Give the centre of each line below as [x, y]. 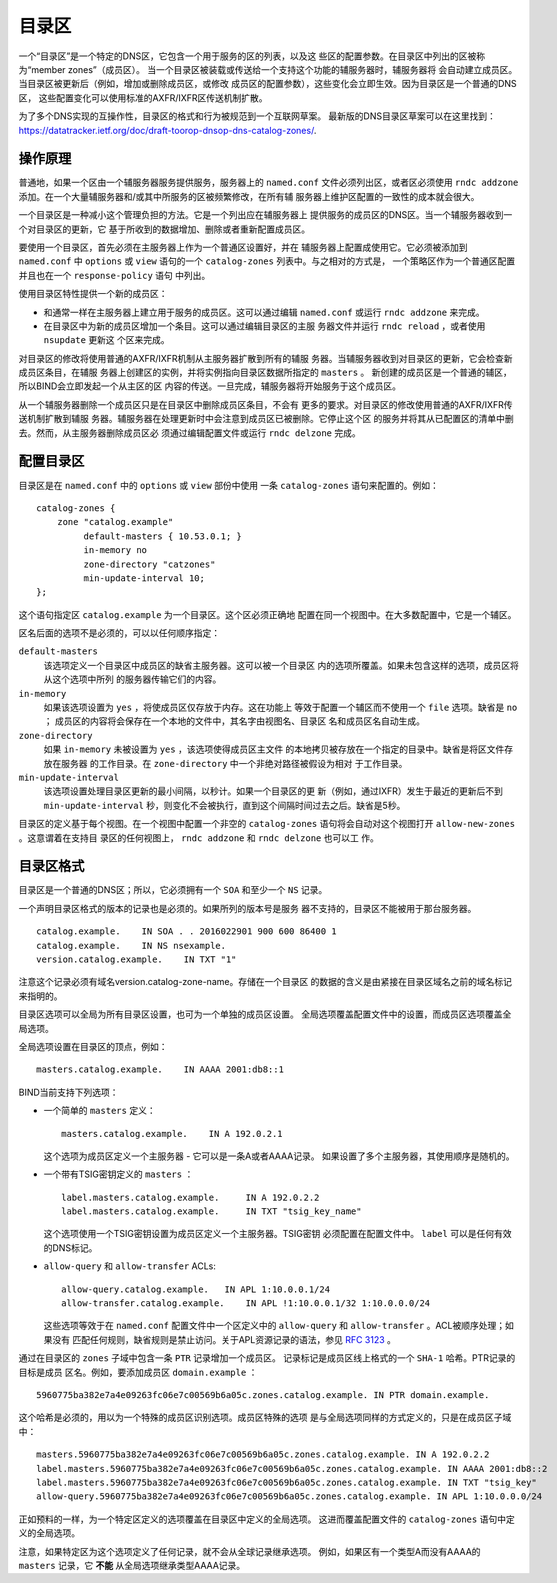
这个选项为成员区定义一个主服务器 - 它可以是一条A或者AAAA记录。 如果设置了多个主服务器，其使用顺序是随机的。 [279, 1156]
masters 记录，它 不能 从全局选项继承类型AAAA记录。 [132, 1565]
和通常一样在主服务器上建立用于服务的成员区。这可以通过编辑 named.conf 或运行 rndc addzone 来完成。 [264, 312]
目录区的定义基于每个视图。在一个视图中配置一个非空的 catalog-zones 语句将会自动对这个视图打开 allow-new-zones [266, 824]
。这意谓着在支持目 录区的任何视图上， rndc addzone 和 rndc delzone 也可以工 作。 [198, 837]
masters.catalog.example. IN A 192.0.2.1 [172, 1133]
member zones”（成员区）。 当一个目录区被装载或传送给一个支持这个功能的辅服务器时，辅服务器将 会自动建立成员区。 [274, 69]
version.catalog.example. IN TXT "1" [136, 959]
